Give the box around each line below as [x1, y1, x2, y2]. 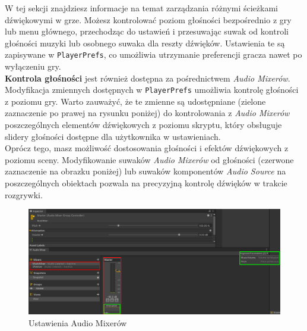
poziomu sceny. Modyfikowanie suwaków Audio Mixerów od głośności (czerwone [5, 153, 294, 165]
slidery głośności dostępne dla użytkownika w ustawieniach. [5, 130, 221, 142]
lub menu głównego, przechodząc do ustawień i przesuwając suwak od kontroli [5, 25, 289, 38]
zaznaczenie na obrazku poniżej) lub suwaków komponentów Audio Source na [5, 165, 286, 177]
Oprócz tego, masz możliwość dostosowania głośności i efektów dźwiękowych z [5, 142, 289, 154]
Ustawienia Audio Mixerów [29, 316, 127, 329]
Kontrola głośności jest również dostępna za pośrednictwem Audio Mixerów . [5, 71, 290, 84]
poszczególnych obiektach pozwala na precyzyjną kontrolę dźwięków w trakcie [5, 177, 287, 189]
